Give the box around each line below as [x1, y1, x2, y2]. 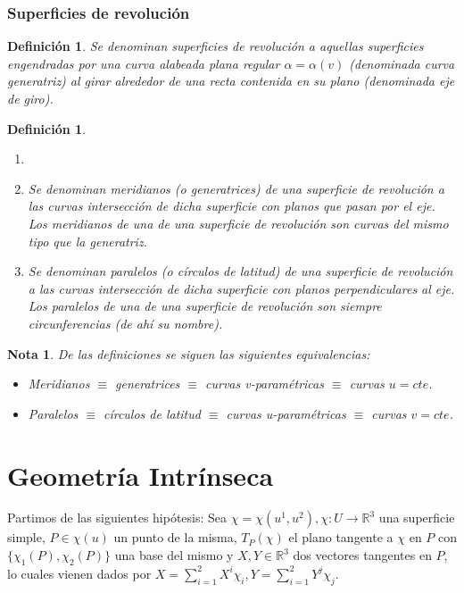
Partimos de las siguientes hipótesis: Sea [7, 508, 228, 527]
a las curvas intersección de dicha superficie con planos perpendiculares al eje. [28, 279, 455, 297]
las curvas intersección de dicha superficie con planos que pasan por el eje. [28, 196, 435, 215]
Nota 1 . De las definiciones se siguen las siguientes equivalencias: [7, 344, 370, 363]
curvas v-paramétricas [205, 374, 324, 393]
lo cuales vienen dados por [7, 564, 152, 582]
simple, [7, 528, 46, 547]
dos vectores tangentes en [293, 546, 432, 564]
